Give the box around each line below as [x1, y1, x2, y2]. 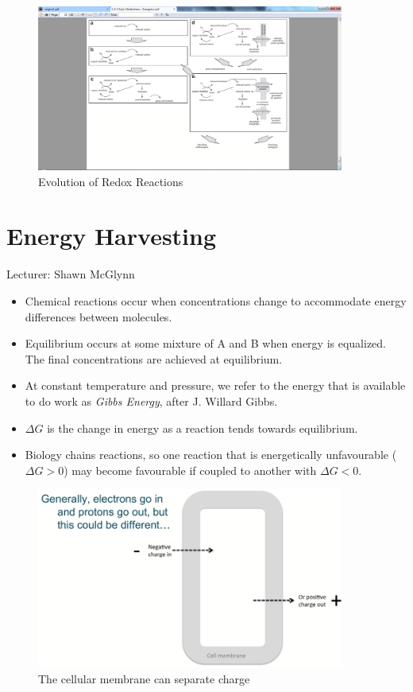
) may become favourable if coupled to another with [64, 461, 317, 478]
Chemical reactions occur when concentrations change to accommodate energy [25, 292, 407, 309]
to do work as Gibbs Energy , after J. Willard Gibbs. [25, 392, 278, 409]
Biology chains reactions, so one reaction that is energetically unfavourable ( [25, 446, 397, 463]
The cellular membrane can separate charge [38, 670, 250, 686]
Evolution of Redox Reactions [38, 173, 183, 189]
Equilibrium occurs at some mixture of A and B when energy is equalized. [25, 335, 387, 352]
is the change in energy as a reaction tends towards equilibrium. [47, 419, 358, 436]
